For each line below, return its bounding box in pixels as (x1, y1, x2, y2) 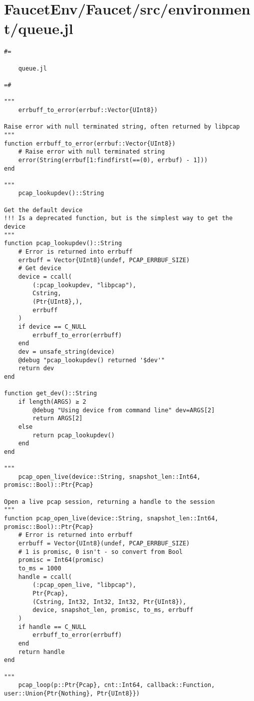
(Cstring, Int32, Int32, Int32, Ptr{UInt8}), (32, 598, 187, 605)
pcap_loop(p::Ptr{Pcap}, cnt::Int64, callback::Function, (18, 681, 215, 689)
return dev (18, 365, 54, 372)
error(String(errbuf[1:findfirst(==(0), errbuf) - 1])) (18, 156, 208, 164)
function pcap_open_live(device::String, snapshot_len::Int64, (4, 515, 219, 522)
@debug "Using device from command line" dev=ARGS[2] (32, 406, 215, 414)
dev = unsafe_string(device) (18, 348, 115, 355)
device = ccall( (18, 273, 72, 281)
